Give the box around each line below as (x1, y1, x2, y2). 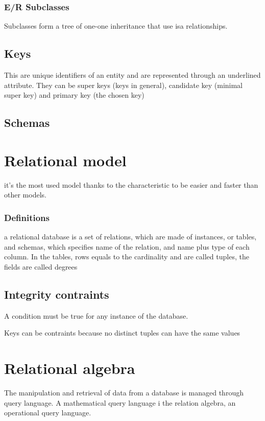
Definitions (4, 211, 50, 224)
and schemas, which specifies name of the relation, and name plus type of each (4, 241, 250, 252)
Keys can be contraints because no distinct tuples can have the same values (4, 327, 240, 338)
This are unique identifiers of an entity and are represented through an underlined (4, 70, 261, 80)
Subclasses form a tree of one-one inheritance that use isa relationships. (4, 20, 228, 31)
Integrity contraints (4, 286, 109, 302)
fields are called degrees (4, 261, 78, 272)
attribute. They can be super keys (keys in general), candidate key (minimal (4, 79, 243, 90)
